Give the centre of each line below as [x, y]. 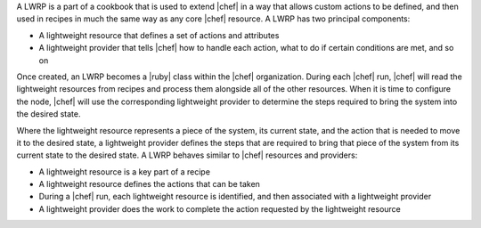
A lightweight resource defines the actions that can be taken [149, 184]
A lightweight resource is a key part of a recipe [125, 171]
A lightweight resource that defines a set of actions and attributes [159, 35]
